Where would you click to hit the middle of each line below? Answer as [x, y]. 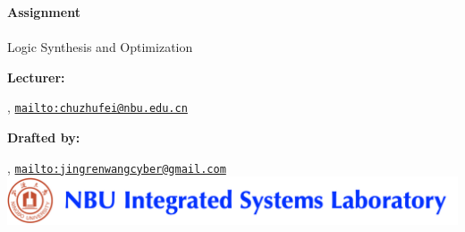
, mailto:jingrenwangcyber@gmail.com [117, 167]
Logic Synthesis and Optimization [100, 47]
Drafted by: [44, 137]
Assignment [44, 12]
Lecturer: [36, 77]
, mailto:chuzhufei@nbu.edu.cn [97, 107]
